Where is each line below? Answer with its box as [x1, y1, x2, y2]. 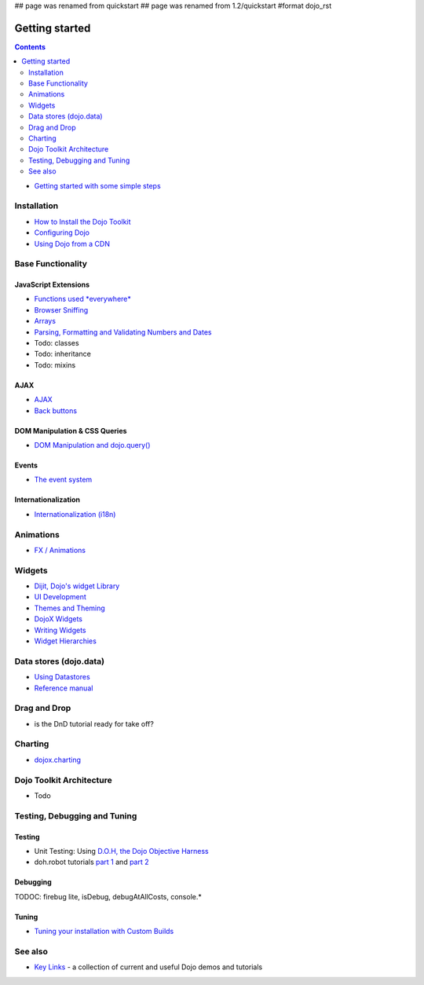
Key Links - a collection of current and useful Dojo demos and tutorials [34, 962, 263, 972]
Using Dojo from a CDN [34, 239, 110, 248]
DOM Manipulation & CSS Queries [14, 426, 127, 435]
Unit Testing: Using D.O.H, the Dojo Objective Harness [34, 846, 209, 855]
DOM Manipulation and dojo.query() [34, 440, 151, 449]
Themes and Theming [34, 603, 105, 613]
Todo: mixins [34, 360, 76, 369]
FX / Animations [34, 545, 86, 555]
